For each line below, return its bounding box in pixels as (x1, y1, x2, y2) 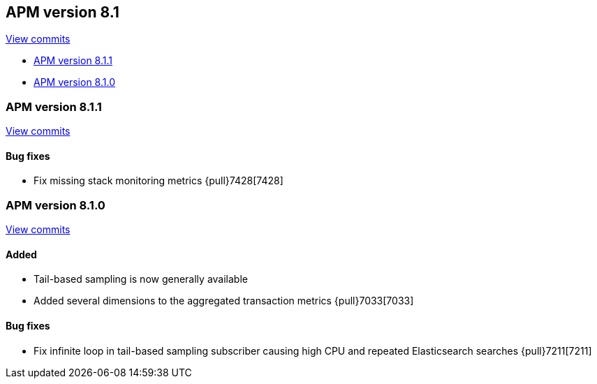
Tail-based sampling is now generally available (34, 273, 248, 286)
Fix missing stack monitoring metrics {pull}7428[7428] (34, 175, 283, 187)
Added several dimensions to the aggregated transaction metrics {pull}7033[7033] (34, 295, 414, 307)
